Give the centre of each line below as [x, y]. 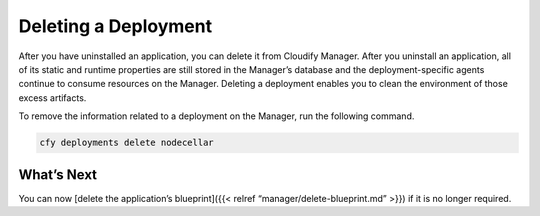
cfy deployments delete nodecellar [126, 143]
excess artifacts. [52, 97]
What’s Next [58, 174]
